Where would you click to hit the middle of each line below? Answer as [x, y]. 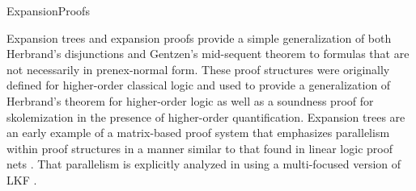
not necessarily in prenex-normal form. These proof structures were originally [198, 69]
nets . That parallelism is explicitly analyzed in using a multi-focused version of [204, 164]
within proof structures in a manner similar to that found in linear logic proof [200, 148]
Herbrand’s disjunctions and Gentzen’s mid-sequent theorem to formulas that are [208, 54]
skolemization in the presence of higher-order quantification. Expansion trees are [206, 116]
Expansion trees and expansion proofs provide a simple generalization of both [199, 37]
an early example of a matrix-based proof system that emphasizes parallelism [198, 133]
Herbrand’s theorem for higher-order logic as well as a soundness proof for [190, 100]
